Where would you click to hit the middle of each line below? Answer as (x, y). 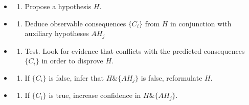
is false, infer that (76, 77)
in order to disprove (72, 61)
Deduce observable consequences (75, 23)
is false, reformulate (172, 77)
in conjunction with (201, 23)
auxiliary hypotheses (57, 33)
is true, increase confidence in (95, 95)
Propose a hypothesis (58, 6)
